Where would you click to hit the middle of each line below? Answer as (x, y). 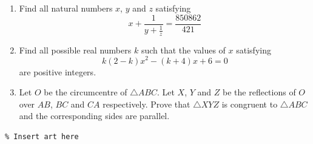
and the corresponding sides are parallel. (94, 116)
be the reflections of (259, 92)
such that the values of (183, 50)
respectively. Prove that (146, 104)
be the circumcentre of (86, 92)
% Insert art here (42, 136)
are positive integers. (58, 71)
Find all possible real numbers (75, 50)
